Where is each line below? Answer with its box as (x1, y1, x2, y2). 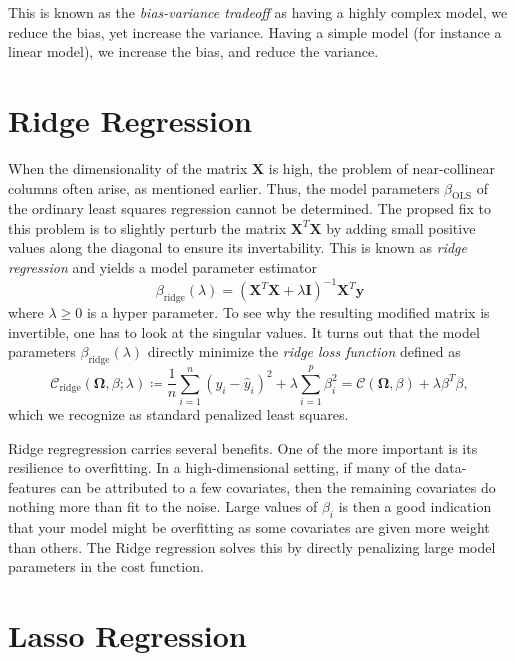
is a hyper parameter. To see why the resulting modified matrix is (86, 301, 490, 322)
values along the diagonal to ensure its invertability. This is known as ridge (8, 237, 467, 258)
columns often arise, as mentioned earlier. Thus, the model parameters (8, 177, 440, 198)
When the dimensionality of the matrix (8, 157, 248, 178)
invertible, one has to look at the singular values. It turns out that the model (8, 321, 480, 342)
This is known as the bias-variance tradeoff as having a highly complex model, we (8, 2, 508, 22)
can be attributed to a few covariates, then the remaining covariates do (60, 476, 496, 497)
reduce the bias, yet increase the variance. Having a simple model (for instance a (8, 21, 502, 42)
